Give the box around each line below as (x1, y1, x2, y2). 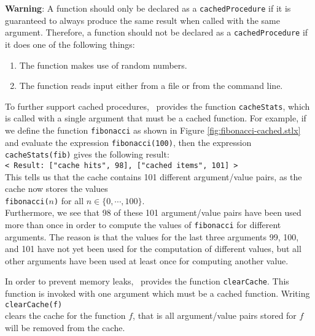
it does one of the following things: (5, 37, 135, 50)
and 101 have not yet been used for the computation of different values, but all (5, 242, 301, 255)
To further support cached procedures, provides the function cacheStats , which (5, 99, 310, 112)
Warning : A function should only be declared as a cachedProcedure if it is (5, 2, 291, 14)
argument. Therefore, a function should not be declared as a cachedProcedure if (5, 26, 308, 39)
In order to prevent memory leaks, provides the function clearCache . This (5, 275, 289, 288)
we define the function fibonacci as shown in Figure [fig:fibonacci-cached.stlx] (5, 123, 301, 136)
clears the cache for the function (5, 309, 126, 322)
